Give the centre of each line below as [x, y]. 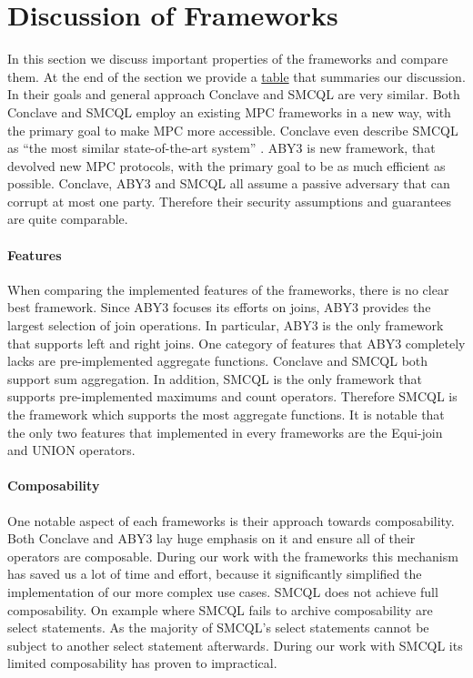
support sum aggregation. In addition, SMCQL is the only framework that [215, 378]
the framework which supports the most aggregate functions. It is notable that [226, 415]
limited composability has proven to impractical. [142, 663]
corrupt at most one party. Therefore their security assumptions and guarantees [230, 201]
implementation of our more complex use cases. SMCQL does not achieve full [223, 591]
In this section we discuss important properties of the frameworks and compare [228, 59]
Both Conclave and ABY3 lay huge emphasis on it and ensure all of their [211, 538]
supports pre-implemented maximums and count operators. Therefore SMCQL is [232, 396]
